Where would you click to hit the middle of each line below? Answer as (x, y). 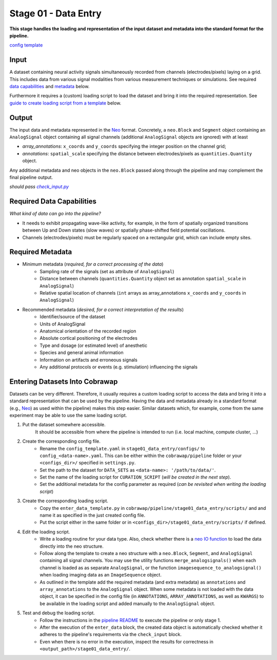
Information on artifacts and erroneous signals (89, 360)
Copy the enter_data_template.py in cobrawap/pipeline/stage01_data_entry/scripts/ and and (153, 508)
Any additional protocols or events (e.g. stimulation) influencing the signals (118, 367)
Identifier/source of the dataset (73, 317)
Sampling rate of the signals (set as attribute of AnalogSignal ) (107, 271)
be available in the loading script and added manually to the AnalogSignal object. (127, 603)
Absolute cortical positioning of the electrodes (89, 338)
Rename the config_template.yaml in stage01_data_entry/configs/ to (122, 448)
